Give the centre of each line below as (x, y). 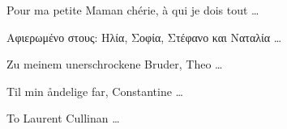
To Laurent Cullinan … (63, 118)
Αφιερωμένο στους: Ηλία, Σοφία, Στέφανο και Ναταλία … (144, 37)
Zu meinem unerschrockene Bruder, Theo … (115, 64)
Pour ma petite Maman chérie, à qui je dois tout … (133, 10)
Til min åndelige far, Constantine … (95, 91)
